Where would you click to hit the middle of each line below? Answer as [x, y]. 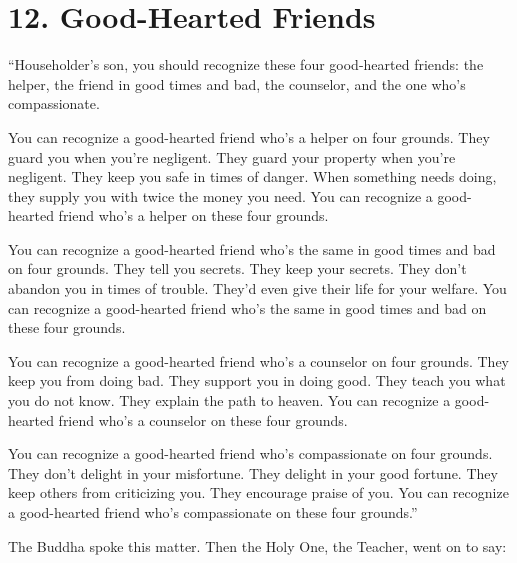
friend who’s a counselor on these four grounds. [203, 419]
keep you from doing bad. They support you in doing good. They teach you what [257, 380]
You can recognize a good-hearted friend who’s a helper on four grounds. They [249, 136]
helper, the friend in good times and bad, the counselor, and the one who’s [237, 83]
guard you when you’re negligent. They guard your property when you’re [232, 156]
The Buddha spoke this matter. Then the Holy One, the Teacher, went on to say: [257, 545]
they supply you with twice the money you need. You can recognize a [220, 195]
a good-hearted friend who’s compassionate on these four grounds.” [213, 512]
